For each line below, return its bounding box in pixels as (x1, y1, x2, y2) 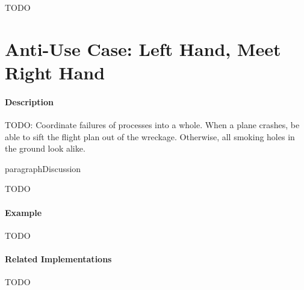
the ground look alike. (5, 142, 85, 155)
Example (5, 206, 42, 218)
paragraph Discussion (5, 162, 81, 174)
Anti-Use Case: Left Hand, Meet (5, 36, 281, 61)
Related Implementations (5, 252, 112, 265)
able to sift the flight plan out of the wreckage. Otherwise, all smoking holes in (5, 130, 295, 143)
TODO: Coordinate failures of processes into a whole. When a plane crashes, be (5, 118, 300, 131)
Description (5, 95, 54, 108)
